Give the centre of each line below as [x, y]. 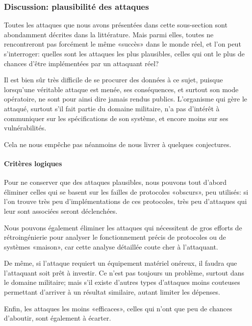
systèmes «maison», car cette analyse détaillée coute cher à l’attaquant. [111, 246]
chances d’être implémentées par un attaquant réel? [81, 63]
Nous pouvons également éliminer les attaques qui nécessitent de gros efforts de [123, 227]
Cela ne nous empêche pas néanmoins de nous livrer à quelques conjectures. [118, 144]
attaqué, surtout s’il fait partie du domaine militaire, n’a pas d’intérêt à [112, 108]
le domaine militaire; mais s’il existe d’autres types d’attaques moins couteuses [122, 282]
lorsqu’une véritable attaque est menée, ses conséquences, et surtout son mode [121, 89]
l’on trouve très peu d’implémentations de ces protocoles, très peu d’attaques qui [126, 201]
